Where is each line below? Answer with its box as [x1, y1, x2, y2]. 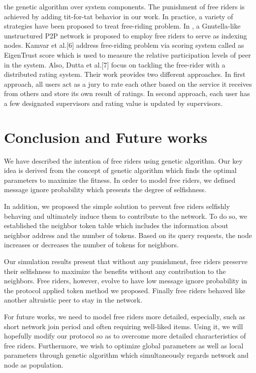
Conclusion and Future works [4, 127, 208, 147]
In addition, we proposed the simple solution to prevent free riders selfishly [4, 201, 230, 211]
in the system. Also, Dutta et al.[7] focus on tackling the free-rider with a [4, 59, 225, 69]
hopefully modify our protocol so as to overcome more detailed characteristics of [4, 331, 246, 341]
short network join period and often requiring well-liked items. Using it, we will [4, 321, 243, 331]
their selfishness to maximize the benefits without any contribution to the [4, 266, 226, 276]
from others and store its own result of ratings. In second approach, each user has [4, 88, 250, 99]
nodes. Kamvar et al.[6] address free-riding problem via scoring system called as [4, 40, 244, 50]
